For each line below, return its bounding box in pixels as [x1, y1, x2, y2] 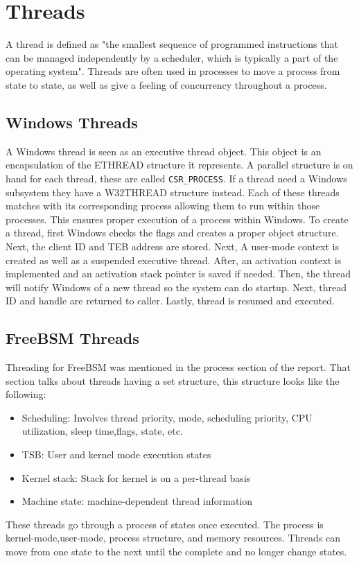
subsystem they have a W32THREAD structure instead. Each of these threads [6, 184, 340, 199]
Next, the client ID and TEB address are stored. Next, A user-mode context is [6, 239, 339, 253]
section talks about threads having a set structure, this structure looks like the [6, 373, 340, 388]
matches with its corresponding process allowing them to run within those [6, 198, 320, 213]
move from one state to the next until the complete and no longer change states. [6, 544, 347, 559]
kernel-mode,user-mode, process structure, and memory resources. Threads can [6, 530, 341, 545]
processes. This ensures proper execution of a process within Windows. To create [6, 211, 349, 226]
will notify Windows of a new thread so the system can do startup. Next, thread [6, 279, 347, 294]
